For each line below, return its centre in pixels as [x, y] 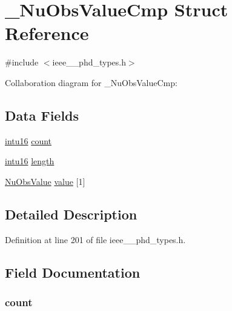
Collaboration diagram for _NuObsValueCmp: [91, 82]
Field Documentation [73, 272]
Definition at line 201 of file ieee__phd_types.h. [95, 239]
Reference [47, 33]
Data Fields [42, 115]
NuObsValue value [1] [45, 181]
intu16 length [30, 161]
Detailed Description [71, 214]
